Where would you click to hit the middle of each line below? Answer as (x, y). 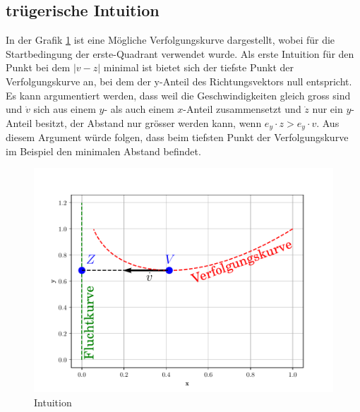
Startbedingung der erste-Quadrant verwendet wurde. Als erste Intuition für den (180, 53)
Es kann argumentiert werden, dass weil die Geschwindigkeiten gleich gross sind (178, 95)
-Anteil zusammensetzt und (242, 109)
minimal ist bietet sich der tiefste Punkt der (198, 67)
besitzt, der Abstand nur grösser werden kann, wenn (148, 122)
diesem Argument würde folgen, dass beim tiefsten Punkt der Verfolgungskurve (177, 137)
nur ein (328, 109)
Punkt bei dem (38, 67)
